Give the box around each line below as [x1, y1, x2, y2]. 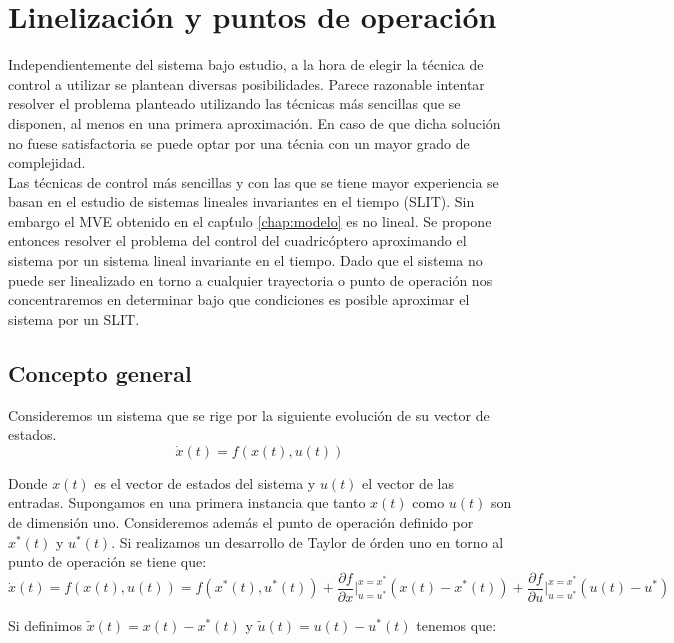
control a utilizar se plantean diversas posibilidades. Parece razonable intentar [8, 73, 485, 94]
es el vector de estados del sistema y [94, 472, 316, 493]
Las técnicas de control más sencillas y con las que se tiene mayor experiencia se [8, 171, 499, 192]
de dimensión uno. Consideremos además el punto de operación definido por [8, 512, 474, 533]
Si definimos [8, 614, 82, 635]
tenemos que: [416, 614, 497, 635]
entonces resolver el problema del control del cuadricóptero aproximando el [8, 230, 467, 251]
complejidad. [8, 152, 86, 173]
